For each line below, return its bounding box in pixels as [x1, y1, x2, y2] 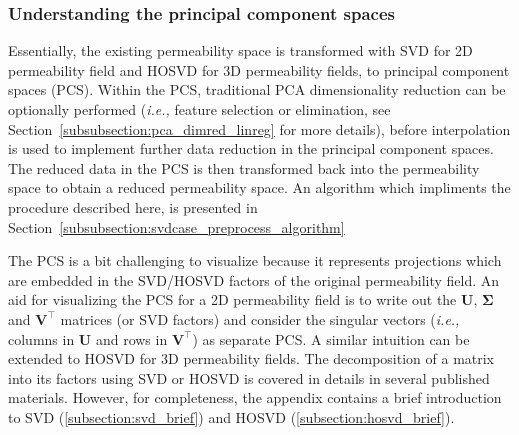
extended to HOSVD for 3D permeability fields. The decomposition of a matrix [8, 348, 495, 369]
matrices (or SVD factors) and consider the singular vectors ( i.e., [60, 308, 460, 329]
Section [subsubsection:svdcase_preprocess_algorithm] [8, 216, 345, 237]
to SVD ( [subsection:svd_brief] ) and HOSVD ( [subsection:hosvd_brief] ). [8, 406, 455, 427]
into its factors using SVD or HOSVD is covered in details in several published [8, 367, 490, 388]
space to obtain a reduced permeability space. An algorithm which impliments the [8, 177, 511, 198]
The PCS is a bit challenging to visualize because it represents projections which [8, 250, 502, 271]
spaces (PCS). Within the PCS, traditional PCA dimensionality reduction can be [8, 79, 506, 100]
